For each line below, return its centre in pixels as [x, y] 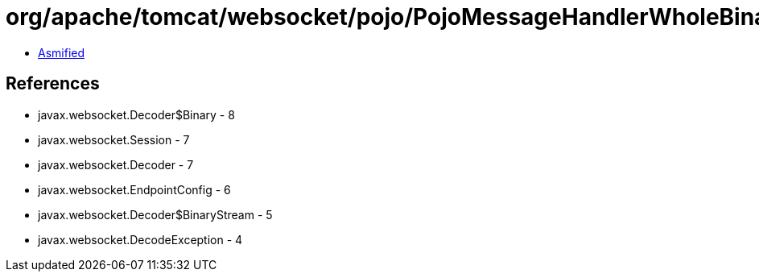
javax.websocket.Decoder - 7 [116, 164]
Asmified [62, 52]
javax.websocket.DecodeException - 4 [140, 239]
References [53, 84]
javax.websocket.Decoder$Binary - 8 [136, 114]
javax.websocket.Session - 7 [114, 139]
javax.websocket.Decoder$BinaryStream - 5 [155, 214]
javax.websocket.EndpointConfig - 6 [134, 189]
